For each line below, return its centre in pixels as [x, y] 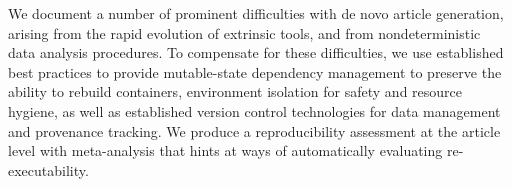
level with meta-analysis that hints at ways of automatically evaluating [225, 150]
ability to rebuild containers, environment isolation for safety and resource [235, 91]
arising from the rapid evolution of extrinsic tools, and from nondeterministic [244, 32]
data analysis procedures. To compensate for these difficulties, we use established [256, 52]
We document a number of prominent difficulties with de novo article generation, [256, 13]
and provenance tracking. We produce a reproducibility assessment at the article [254, 130]
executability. [48, 169]
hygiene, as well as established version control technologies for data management [254, 110]
